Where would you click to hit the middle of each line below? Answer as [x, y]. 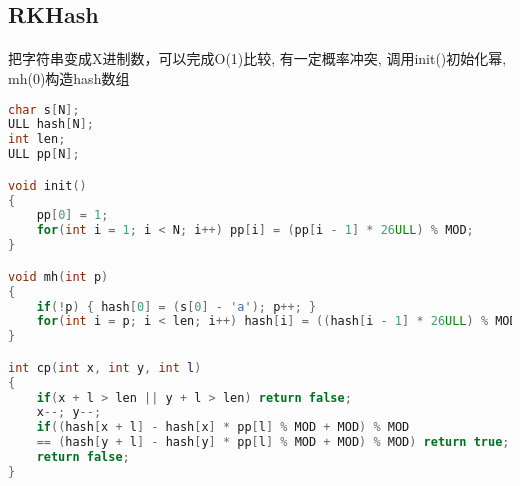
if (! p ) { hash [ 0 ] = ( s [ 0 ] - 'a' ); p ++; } [176, 306]
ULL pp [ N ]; [44, 154]
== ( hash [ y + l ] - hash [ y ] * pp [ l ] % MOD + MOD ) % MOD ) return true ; [273, 442]
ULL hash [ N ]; [51, 124]
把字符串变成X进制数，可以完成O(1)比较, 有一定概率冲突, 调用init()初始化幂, [257, 58]
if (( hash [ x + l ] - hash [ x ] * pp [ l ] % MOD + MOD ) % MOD [223, 427]
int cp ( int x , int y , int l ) [105, 367]
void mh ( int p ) [58, 276]
